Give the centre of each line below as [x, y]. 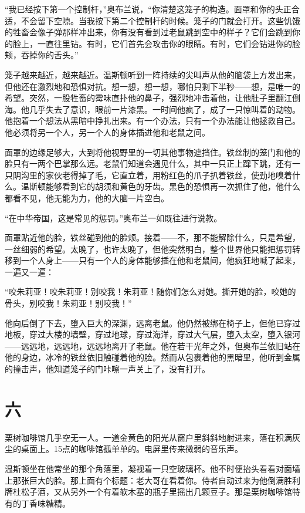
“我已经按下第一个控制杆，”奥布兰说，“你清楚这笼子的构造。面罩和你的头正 [148, 9]
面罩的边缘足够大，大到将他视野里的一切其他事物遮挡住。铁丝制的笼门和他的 [152, 152]
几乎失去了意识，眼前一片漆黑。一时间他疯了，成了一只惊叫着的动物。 [165, 109]
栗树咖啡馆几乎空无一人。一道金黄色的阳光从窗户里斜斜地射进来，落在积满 [148, 437]
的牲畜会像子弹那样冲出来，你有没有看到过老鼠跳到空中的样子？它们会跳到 [148, 32]
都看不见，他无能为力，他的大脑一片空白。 [87, 198]
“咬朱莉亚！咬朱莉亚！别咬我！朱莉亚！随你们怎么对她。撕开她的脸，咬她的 [150, 291]
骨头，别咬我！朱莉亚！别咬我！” [68, 303]
